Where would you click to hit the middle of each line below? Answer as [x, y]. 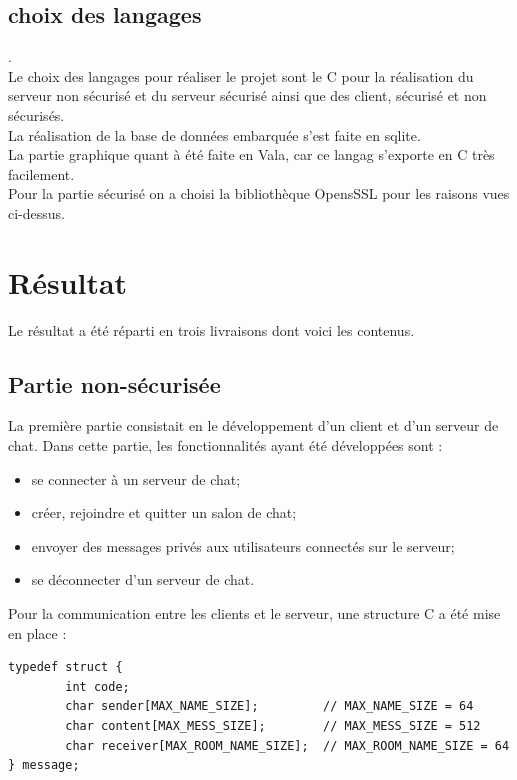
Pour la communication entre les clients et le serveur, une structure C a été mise [254, 613]
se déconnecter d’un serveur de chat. [143, 579]
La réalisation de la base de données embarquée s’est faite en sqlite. [214, 134]
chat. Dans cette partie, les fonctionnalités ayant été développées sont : [225, 445]
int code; [97, 686]
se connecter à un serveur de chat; [136, 478]
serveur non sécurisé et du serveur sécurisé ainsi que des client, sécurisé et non [247, 95]
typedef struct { [65, 667]
